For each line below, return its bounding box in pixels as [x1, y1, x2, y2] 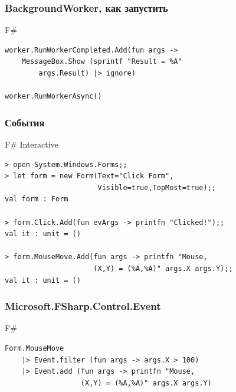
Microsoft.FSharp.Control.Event [5, 299, 161, 313]
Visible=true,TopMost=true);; [97, 183, 216, 192]
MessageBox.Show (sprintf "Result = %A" [21, 57, 182, 66]
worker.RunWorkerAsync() [5, 92, 102, 101]
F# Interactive [5, 138, 58, 150]
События [5, 115, 45, 129]
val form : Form [5, 195, 68, 204]
